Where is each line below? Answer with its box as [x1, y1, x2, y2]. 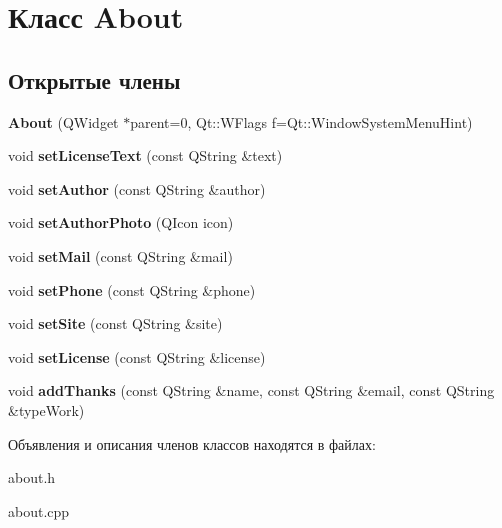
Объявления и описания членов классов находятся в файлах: [8, 433, 376, 454]
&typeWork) [8, 399, 85, 420]
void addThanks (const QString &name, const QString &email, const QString [8, 380, 495, 401]
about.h [8, 467, 56, 488]
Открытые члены [8, 64, 181, 95]
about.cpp [8, 500, 70, 521]
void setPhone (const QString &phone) [8, 279, 256, 300]
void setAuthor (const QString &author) [8, 178, 266, 199]
